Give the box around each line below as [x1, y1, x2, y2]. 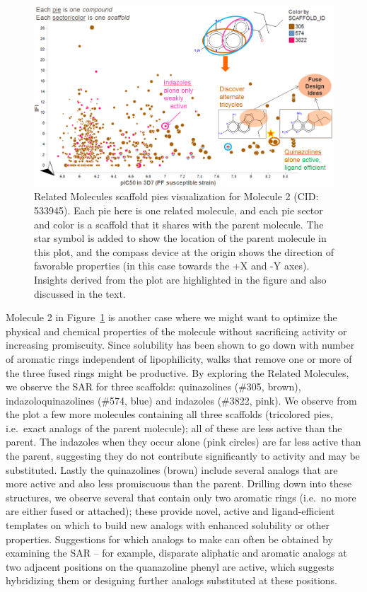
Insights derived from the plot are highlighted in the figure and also [34, 272, 327, 286]
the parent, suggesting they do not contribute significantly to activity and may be [6, 448, 360, 463]
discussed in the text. [34, 286, 126, 301]
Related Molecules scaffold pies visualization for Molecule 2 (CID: [34, 189, 319, 204]
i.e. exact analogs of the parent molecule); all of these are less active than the [6, 420, 342, 435]
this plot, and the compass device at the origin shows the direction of [34, 244, 334, 259]
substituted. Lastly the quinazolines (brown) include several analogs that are [6, 462, 338, 477]
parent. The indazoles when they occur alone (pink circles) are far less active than [6, 434, 361, 449]
